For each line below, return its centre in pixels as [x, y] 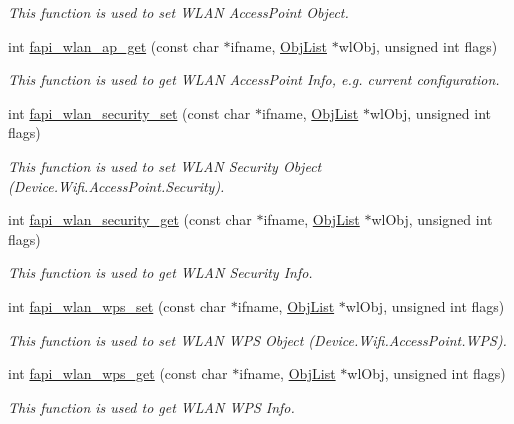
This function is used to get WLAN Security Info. [160, 272]
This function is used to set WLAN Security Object [165, 165]
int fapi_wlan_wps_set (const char [117, 305]
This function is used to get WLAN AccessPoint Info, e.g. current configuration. [254, 79]
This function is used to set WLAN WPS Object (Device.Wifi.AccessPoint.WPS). [257, 339]
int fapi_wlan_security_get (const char [130, 219]
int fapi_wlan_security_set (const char [129, 112]
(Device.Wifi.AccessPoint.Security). [116, 185]
